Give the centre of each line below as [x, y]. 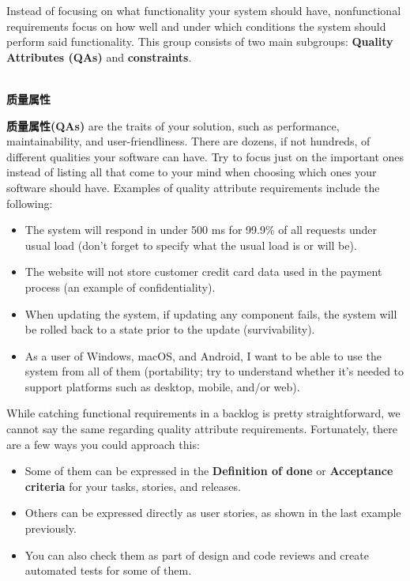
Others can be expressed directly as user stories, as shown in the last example [213, 513]
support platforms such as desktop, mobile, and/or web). [162, 386]
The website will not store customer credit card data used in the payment [203, 272]
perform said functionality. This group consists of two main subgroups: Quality [200, 41]
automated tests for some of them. [108, 570]
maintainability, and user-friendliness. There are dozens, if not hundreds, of [188, 141]
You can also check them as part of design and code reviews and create [197, 555]
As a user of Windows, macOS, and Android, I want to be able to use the [203, 355]
